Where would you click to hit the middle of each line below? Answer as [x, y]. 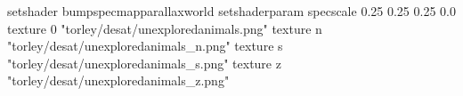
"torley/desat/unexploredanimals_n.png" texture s [145, 46]
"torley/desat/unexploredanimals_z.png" [118, 80]
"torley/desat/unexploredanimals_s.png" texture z [144, 63]
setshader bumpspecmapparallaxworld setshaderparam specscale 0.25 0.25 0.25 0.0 [231, 11]
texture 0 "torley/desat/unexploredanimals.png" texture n [165, 28]
